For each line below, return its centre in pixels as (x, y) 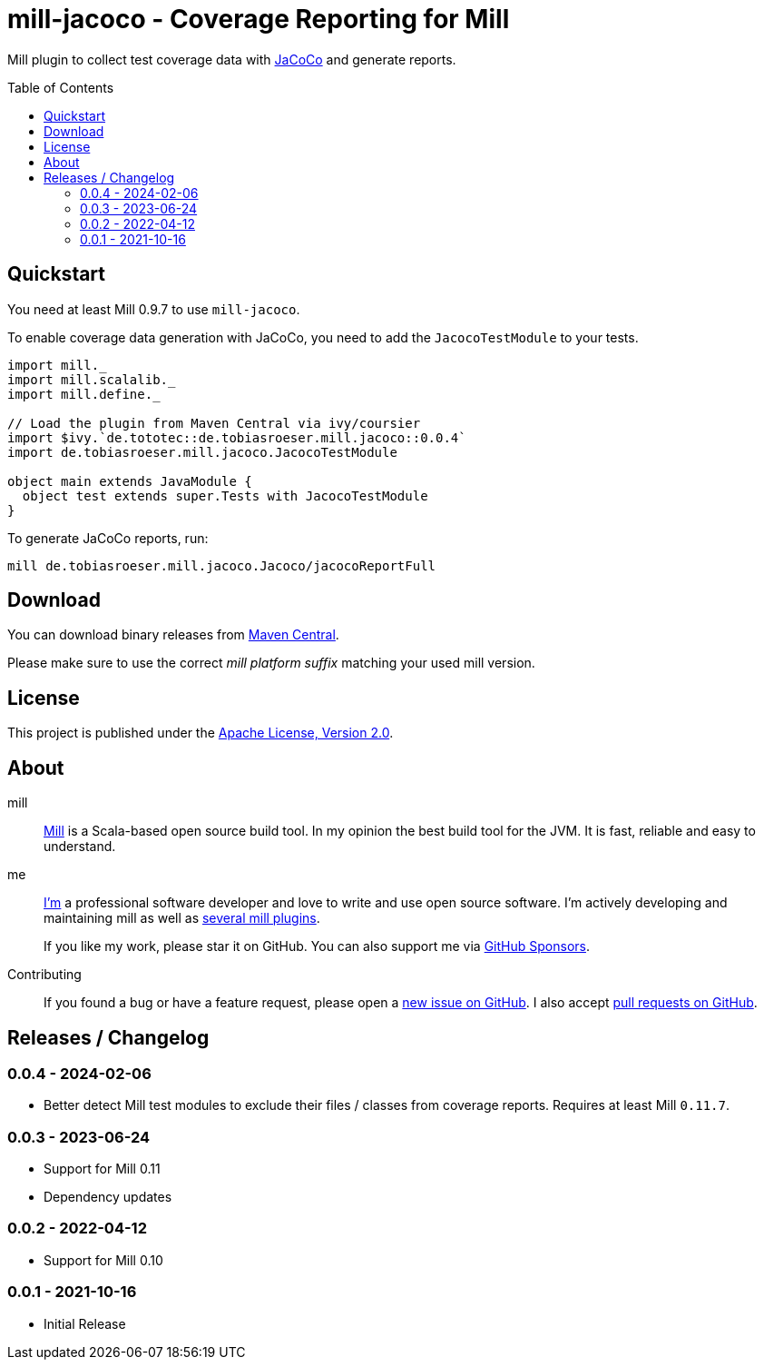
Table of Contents (61, 87)
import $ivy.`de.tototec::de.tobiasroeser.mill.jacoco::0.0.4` (237, 437)
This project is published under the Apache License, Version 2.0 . (201, 733)
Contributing (44, 975)
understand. (80, 847)
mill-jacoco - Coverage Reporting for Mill (259, 19)
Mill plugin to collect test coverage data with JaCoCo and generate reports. (232, 59)
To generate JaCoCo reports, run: (108, 538)
